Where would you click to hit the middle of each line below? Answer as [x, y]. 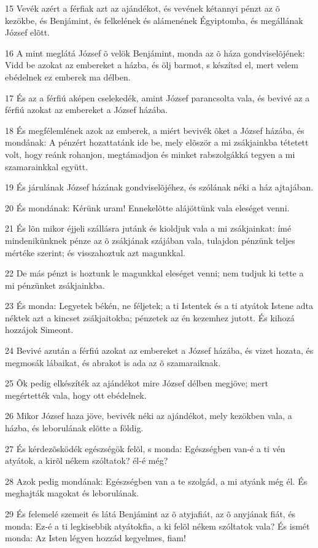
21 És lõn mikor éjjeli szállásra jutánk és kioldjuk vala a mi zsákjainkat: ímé [148, 228]
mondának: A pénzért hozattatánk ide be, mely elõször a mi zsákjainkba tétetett [157, 142]
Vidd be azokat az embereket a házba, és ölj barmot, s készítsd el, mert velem [152, 65]
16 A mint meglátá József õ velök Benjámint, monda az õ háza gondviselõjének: [155, 53]
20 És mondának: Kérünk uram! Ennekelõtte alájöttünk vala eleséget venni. [147, 207]
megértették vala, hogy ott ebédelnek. [76, 395]
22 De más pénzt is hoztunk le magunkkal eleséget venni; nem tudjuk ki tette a [154, 273]
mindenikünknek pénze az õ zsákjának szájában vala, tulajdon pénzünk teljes [150, 240]
